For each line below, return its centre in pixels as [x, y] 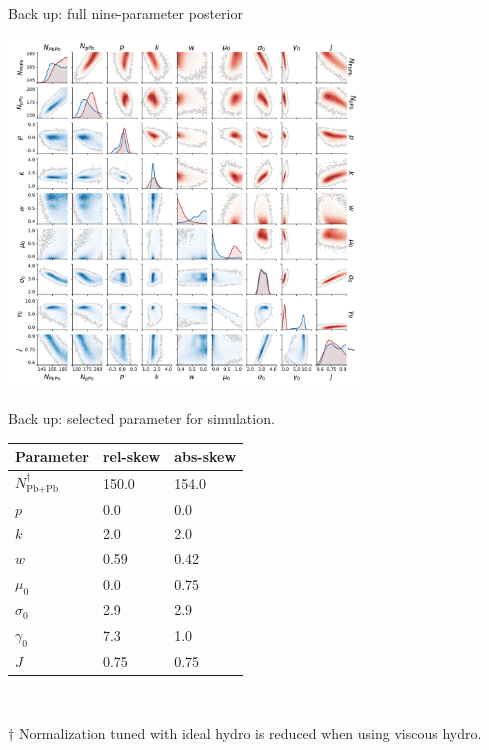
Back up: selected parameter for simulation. [141, 417]
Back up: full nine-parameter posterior [125, 13]
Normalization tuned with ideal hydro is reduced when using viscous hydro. [250, 732]
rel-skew [131, 456]
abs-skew [205, 456]
